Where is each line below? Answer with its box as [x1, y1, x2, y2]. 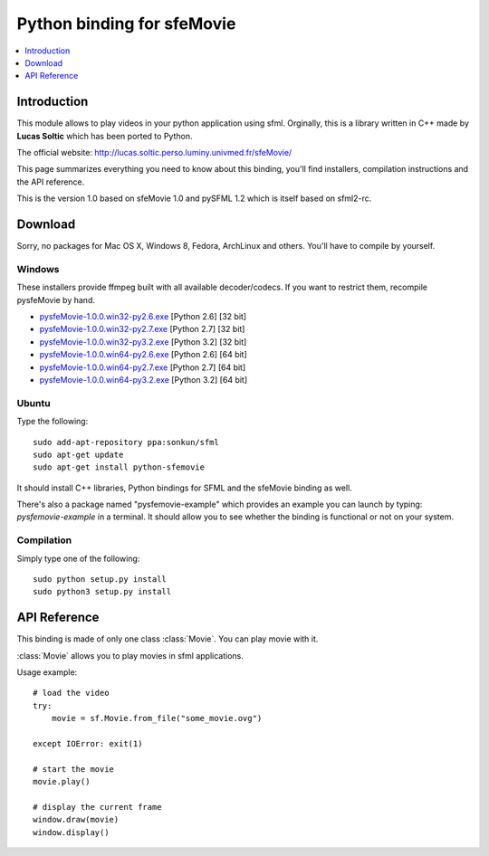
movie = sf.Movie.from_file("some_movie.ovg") [51, 713, 263, 724]
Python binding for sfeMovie [16, 14, 236, 33]
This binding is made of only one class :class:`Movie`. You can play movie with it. [16, 633, 319, 644]
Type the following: [16, 416, 89, 427]
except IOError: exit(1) [33, 738, 143, 749]
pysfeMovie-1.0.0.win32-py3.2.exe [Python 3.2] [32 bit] [39, 336, 247, 347]
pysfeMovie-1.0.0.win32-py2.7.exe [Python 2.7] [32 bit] [39, 324, 245, 335]
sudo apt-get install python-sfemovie [33, 462, 206, 472]
